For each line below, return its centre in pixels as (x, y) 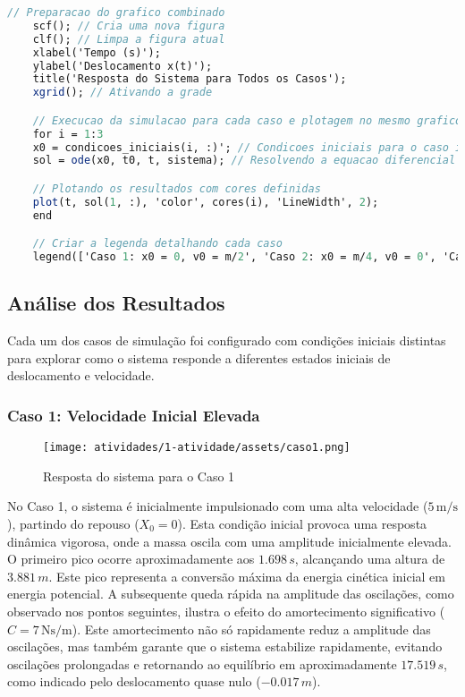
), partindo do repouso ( (73, 524)
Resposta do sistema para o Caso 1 (139, 476)
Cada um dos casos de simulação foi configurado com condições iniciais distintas (227, 340)
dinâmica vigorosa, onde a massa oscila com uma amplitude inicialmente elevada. (229, 541)
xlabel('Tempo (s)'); (97, 52)
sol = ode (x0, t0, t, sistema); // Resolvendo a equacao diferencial (244, 161)
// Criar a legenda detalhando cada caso (157, 244)
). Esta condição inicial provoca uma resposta (302, 524)
